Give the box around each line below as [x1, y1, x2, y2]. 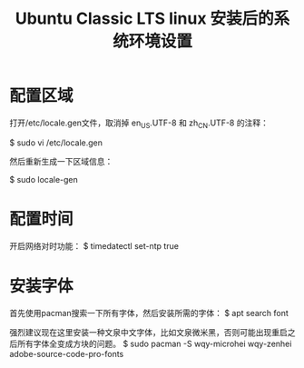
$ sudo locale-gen [9, 174, 79, 184]
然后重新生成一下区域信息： [9, 155, 113, 166]
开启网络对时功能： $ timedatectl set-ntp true [9, 240, 180, 251]
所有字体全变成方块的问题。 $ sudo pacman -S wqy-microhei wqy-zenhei [16, 338, 292, 349]
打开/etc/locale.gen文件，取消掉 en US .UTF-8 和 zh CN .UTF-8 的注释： [9, 117, 270, 130]
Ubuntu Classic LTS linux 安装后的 [15, 8, 274, 29]
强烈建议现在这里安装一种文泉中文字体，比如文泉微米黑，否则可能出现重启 [9, 326, 288, 337]
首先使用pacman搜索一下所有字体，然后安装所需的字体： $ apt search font [9, 307, 289, 318]
